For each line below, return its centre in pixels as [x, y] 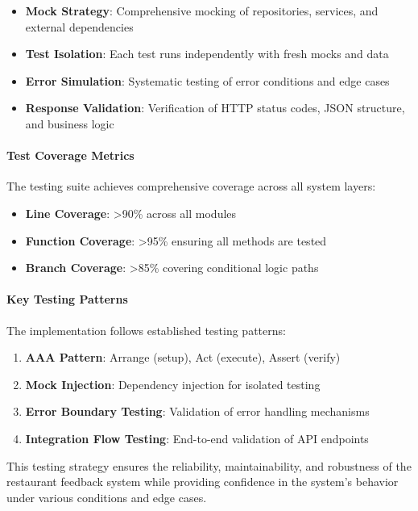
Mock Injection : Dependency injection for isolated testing [173, 384]
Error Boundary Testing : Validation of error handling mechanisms [197, 411]
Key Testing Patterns [67, 299]
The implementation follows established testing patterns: [146, 330]
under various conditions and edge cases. [107, 497]
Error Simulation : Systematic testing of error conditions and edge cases [207, 80]
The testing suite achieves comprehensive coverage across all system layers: [191, 186]
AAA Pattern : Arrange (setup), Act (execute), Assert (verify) [183, 357]
